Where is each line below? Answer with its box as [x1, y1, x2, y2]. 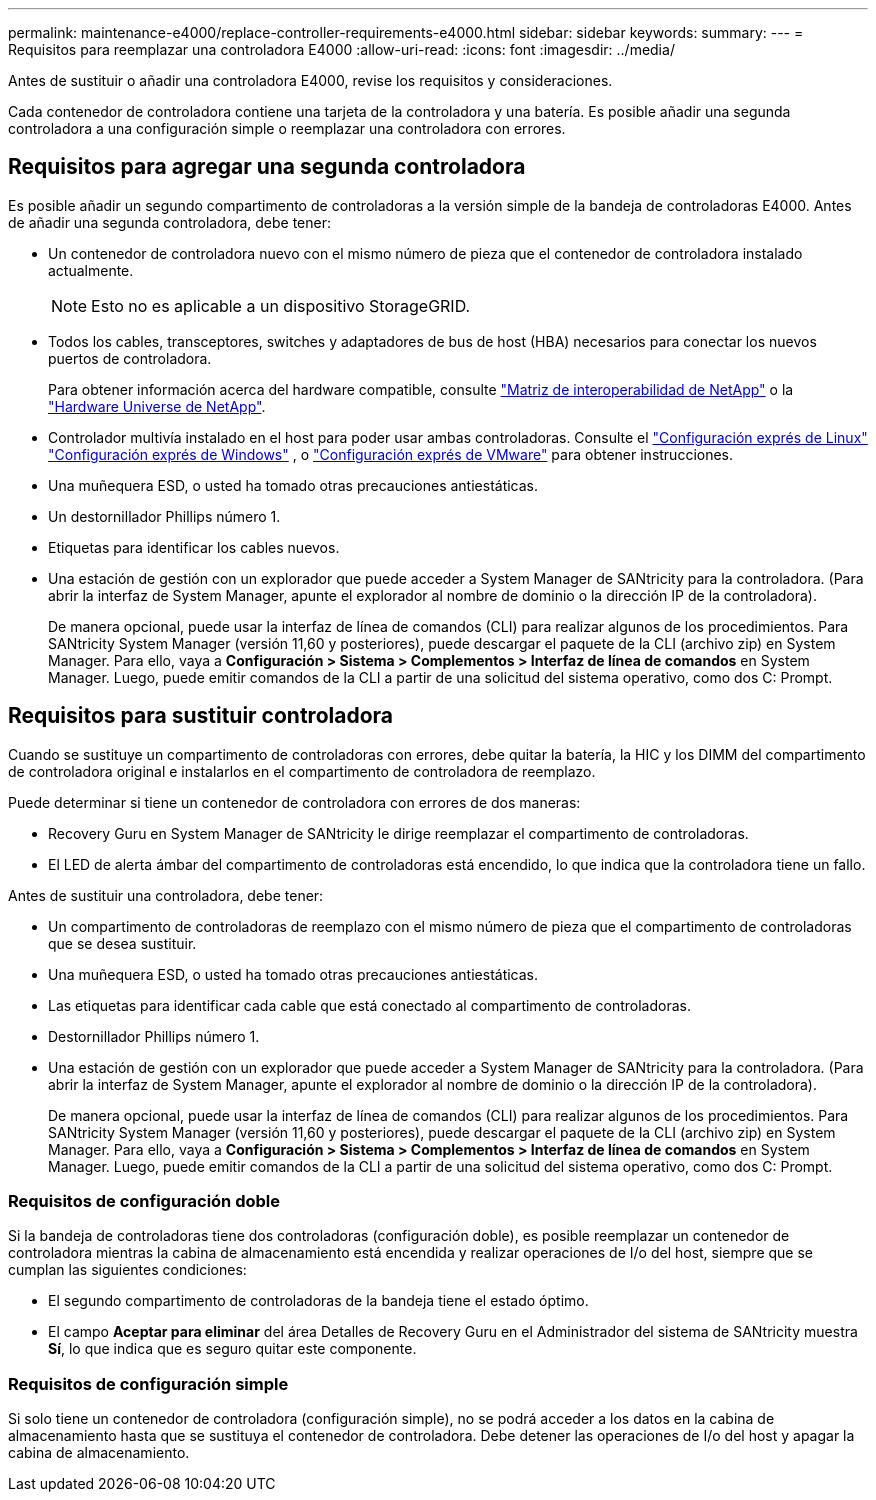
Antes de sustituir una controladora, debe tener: [8, 886, 324, 904]
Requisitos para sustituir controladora [8, 703, 393, 729]
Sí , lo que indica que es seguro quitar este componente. [48, 1340, 417, 1358]
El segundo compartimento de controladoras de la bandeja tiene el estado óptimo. [48, 1292, 589, 1310]
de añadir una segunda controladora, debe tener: [8, 213, 331, 231]
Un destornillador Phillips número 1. [48, 507, 281, 525]
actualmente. [48, 261, 134, 279]
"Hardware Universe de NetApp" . [48, 397, 266, 415]
